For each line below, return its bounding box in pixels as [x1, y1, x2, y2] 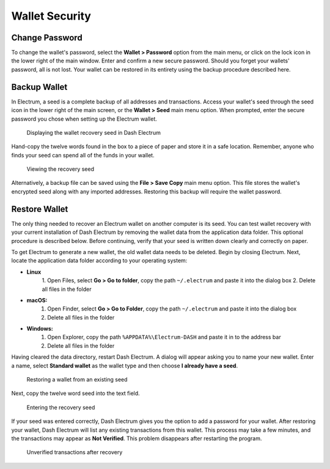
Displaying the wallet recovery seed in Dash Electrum [26, 129, 161, 136]
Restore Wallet [11, 204, 68, 214]
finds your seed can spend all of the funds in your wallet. [11, 151, 155, 159]
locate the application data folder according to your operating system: [11, 257, 188, 265]
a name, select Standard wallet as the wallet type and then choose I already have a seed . [11, 362, 238, 369]
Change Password [11, 32, 82, 43]
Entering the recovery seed [26, 403, 95, 411]
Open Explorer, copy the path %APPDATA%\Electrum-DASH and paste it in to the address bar [47, 334, 281, 341]
